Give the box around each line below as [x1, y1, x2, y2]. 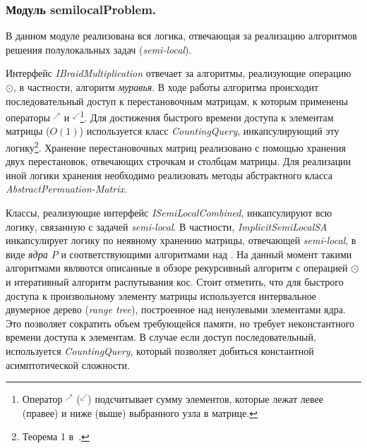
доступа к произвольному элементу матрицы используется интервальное [6, 288, 317, 303]
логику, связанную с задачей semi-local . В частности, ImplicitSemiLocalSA [6, 219, 327, 234]
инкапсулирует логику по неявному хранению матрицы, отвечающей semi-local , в [6, 233, 356, 248]
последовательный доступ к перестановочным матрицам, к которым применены [6, 93, 348, 108]
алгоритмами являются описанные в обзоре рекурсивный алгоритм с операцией [6, 260, 348, 275]
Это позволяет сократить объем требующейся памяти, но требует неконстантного [6, 315, 355, 330]
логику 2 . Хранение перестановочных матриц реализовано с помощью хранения [6, 138, 346, 155]
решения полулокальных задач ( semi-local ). [6, 42, 192, 56]
